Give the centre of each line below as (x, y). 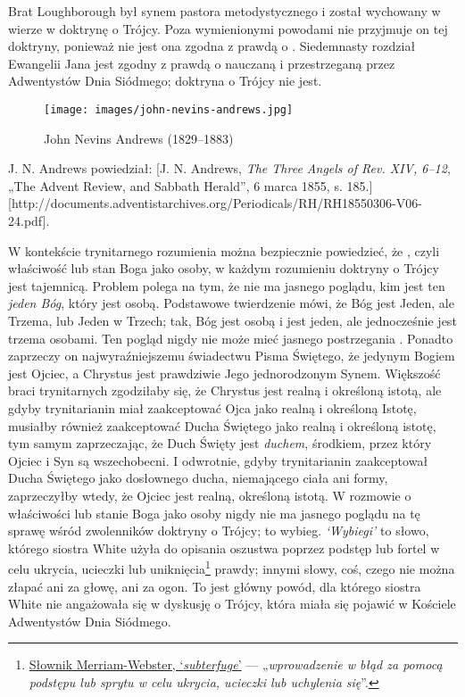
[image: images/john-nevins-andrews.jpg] (169, 109)
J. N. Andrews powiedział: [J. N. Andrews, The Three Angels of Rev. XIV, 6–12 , (229, 168)
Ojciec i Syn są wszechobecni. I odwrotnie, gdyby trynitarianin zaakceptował (218, 460)
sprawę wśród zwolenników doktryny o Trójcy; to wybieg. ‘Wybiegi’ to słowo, (219, 531)
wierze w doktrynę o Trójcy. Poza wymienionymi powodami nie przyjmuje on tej (228, 28)
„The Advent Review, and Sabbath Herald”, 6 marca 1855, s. (175, 185)
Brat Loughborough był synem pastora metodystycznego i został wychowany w (224, 11)
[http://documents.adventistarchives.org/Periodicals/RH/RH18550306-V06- (215, 203)
